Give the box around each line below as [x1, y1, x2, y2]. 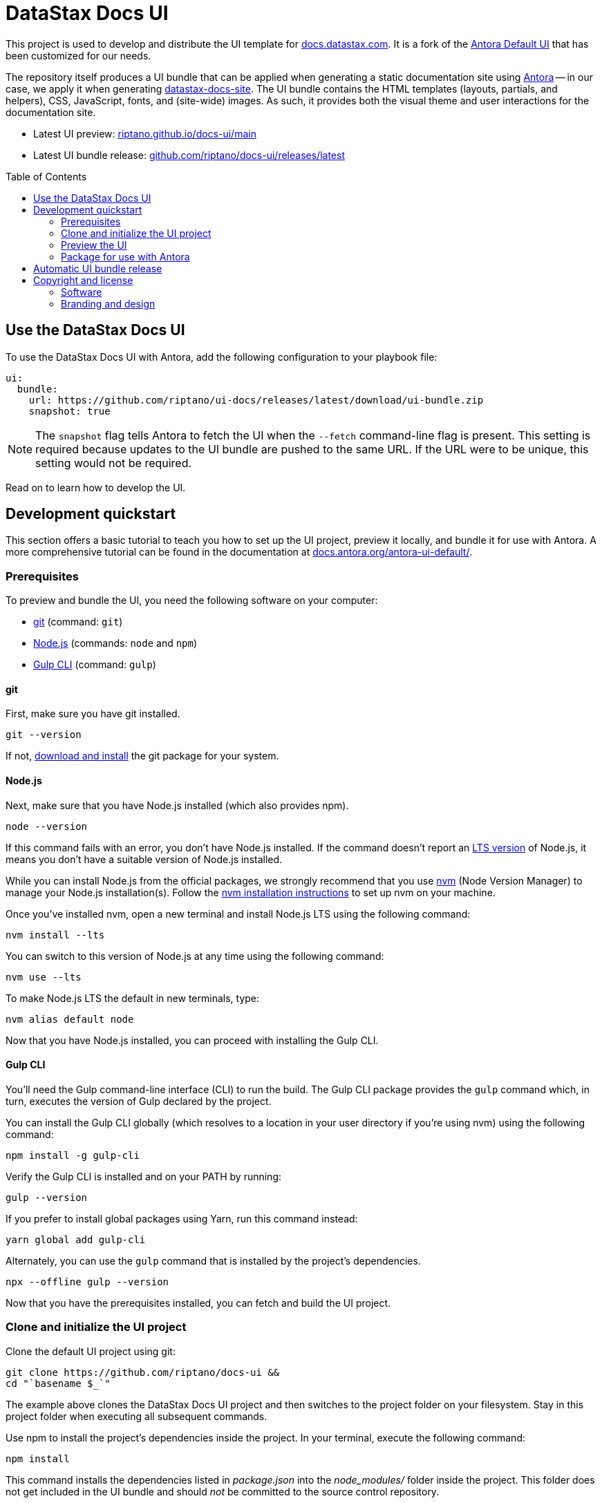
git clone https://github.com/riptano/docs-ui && [6, 1366, 280, 1378]
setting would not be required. [35, 455, 192, 470]
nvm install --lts [6, 929, 105, 940]
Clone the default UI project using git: [6, 1345, 176, 1357]
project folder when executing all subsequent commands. [6, 1410, 267, 1422]
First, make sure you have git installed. [6, 708, 180, 720]
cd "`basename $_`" [6, 1377, 111, 1389]
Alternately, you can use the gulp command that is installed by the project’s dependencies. [6, 1254, 421, 1267]
